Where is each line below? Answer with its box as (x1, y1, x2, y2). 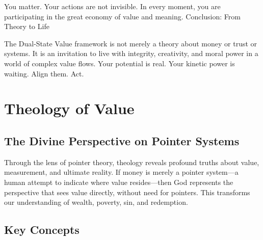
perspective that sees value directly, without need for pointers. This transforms (4, 186, 250, 197)
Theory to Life (4, 21, 49, 32)
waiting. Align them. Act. (4, 68, 84, 78)
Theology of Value (4, 98, 135, 119)
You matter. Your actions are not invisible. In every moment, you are (4, 1, 221, 11)
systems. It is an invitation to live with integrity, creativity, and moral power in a (4, 48, 258, 59)
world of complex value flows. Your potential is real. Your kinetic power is (4, 58, 235, 68)
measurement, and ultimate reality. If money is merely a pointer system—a (4, 167, 239, 177)
